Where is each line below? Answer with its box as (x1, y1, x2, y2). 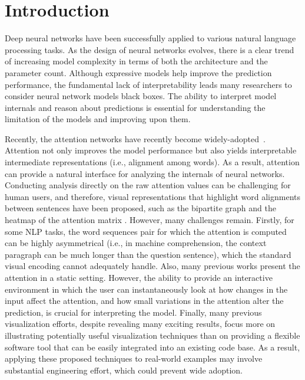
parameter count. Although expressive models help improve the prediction (5, 66, 272, 78)
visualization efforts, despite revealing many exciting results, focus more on (5, 317, 276, 330)
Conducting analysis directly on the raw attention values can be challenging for (5, 179, 291, 191)
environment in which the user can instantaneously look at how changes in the (5, 283, 288, 295)
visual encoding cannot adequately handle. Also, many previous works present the (5, 260, 300, 272)
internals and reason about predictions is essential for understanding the (5, 101, 266, 113)
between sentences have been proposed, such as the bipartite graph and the (5, 202, 276, 214)
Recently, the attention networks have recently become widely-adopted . (5, 132, 266, 145)
